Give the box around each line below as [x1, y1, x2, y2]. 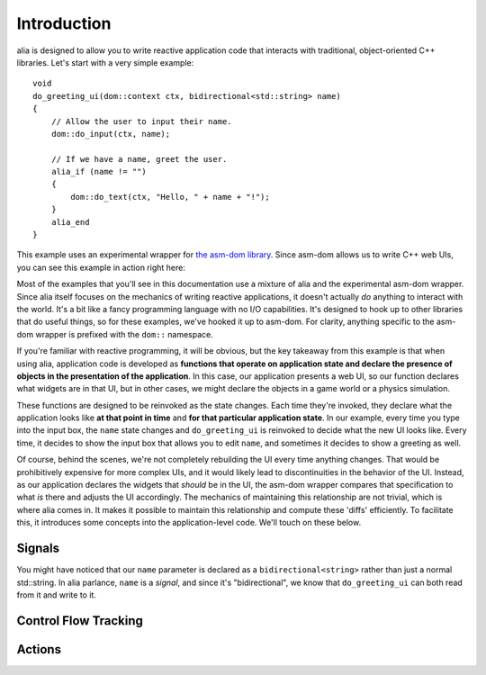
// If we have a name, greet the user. [50, 154, 228, 164]
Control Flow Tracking [16, 613, 144, 628]
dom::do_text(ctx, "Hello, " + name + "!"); [70, 192, 270, 202]
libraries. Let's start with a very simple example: [16, 57, 194, 67]
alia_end [50, 217, 90, 227]
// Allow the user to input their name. [50, 116, 233, 126]
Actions [16, 642, 62, 657]
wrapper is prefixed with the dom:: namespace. [35, 328, 213, 339]
